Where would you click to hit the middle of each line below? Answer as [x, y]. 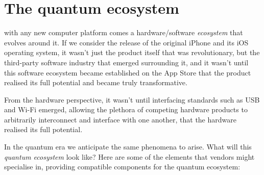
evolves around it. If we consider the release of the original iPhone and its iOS [126, 42]
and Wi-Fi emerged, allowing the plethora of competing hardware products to [126, 109]
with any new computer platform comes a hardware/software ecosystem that [124, 32]
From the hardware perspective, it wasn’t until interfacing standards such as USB [132, 99]
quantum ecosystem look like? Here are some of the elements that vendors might [129, 156]
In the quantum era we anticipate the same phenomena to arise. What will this [128, 147]
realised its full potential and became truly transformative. [96, 82]
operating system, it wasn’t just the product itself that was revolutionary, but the [132, 52]
